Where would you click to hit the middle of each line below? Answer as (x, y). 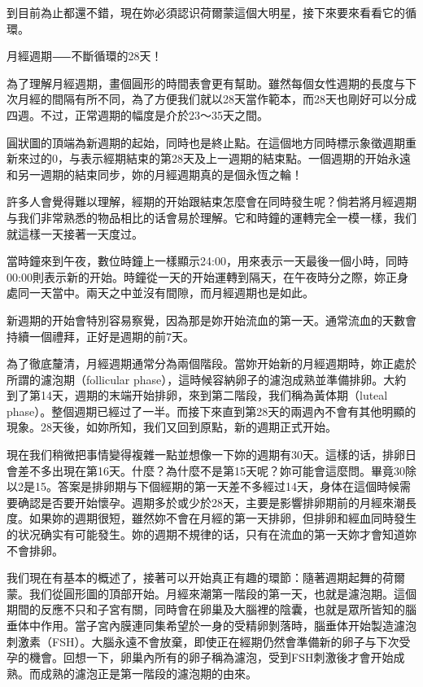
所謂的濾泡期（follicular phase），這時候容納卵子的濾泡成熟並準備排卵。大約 (207, 379)
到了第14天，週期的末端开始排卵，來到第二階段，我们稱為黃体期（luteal (197, 395)
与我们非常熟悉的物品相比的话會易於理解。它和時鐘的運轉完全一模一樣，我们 (211, 217)
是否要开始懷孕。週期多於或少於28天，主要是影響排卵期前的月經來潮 (222, 502)
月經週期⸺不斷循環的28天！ (85, 56)
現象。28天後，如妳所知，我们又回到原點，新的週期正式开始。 (172, 427)
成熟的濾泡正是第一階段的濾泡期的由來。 (148, 673)
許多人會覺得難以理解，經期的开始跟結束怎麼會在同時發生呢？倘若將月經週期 (211, 201)
